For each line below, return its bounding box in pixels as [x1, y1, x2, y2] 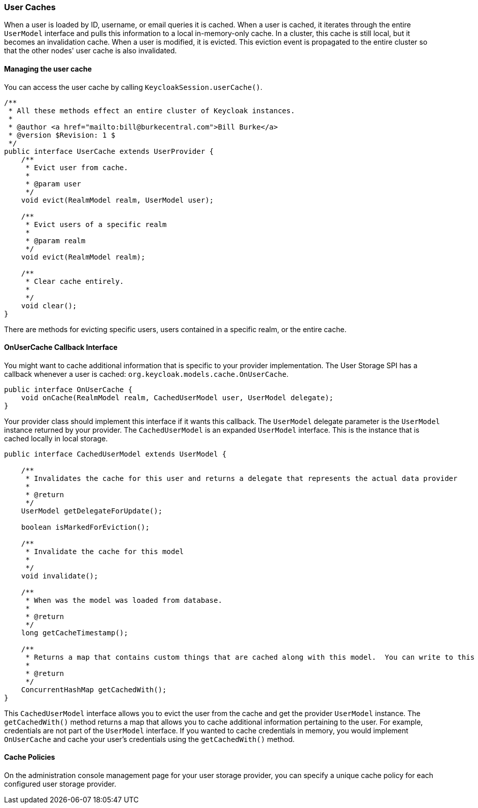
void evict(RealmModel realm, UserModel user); [21, 196, 214, 204]
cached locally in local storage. [4, 434, 108, 443]
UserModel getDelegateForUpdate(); [21, 506, 162, 515]
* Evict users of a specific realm [25, 220, 167, 229]
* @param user [25, 179, 81, 188]
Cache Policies [4, 753, 55, 762]
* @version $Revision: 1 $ [8, 131, 116, 139]
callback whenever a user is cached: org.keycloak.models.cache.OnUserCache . [4, 369, 289, 378]
